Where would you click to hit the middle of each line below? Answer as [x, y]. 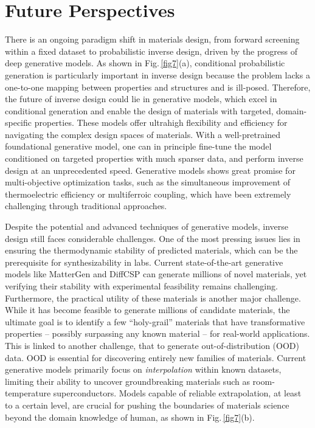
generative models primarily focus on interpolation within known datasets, [143, 369]
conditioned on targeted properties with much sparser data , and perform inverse [154, 158]
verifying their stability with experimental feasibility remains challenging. [141, 286]
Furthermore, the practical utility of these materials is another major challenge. [153, 298]
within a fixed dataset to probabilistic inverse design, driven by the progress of [151, 51]
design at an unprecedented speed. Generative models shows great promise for [150, 170]
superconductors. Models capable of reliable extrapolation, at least [177, 393]
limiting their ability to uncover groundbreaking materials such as [127, 381]
